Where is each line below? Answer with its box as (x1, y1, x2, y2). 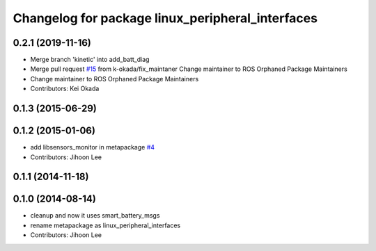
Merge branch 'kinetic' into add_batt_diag (30, 56, 150, 64)
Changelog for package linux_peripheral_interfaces (13, 10, 318, 26)
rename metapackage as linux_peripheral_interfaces (30, 221, 181, 229)
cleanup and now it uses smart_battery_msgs (30, 211, 160, 220)
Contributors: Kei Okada (30, 84, 100, 93)
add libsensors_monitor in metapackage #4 (30, 143, 155, 152)
